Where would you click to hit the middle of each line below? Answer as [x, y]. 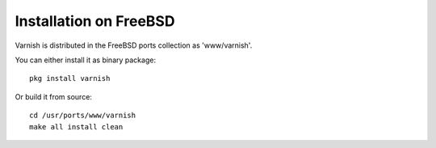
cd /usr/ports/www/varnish [83, 116]
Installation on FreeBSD [95, 21]
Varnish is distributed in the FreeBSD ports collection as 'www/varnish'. [134, 45]
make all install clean [76, 127]
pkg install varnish [70, 78]
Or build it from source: [54, 96]
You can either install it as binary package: [86, 60]
